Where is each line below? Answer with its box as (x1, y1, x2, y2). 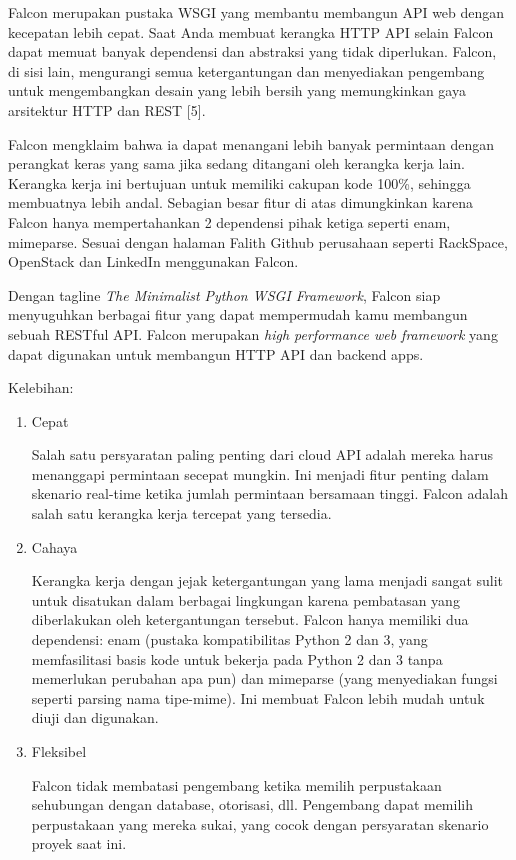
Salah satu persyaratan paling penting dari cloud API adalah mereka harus (31, 444, 493, 465)
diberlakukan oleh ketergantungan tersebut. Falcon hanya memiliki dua (31, 609, 469, 630)
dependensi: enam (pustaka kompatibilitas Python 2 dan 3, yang (31, 629, 428, 650)
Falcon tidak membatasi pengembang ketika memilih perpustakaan (31, 774, 442, 795)
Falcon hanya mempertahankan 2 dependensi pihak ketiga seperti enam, (8, 211, 451, 232)
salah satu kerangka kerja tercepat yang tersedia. (31, 503, 332, 524)
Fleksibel (31, 741, 87, 761)
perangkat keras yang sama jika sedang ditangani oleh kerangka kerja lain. (8, 153, 465, 174)
